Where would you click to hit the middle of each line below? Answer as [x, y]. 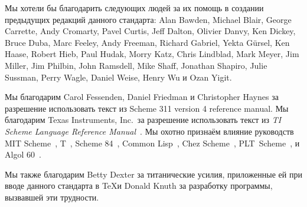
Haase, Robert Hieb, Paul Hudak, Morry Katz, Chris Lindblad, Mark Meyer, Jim [152, 54]
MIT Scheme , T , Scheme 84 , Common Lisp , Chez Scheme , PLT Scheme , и [152, 143]
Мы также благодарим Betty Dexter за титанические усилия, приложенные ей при [153, 174]
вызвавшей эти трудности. [52, 197]
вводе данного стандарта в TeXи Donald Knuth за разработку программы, [139, 186]
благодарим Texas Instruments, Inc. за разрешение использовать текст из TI [143, 120]
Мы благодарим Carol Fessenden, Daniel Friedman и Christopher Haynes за [142, 97]
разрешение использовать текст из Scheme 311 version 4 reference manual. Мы [147, 108]
